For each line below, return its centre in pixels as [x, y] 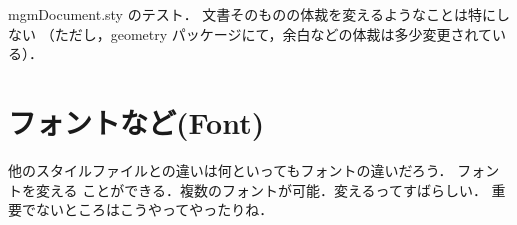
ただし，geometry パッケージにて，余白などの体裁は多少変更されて [273, 33]
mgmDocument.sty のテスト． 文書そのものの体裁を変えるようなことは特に [252, 14]
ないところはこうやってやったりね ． [154, 209]
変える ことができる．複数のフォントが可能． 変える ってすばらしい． [261, 189]
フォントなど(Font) [136, 121]
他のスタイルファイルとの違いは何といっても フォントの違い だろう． [230, 169]
